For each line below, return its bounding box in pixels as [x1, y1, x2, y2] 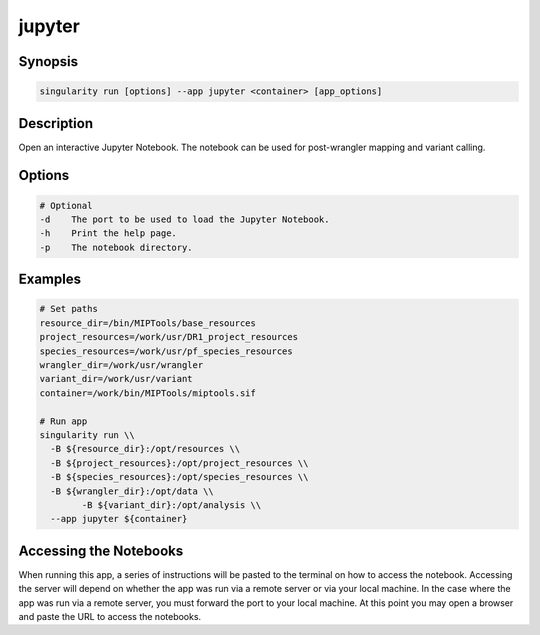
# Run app [39, 415, 88, 427]
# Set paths [39, 303, 99, 315]
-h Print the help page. [39, 228, 177, 239]
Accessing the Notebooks [18, 542, 184, 559]
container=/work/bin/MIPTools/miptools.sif [39, 387, 257, 399]
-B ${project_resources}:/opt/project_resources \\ [50, 457, 309, 469]
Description [18, 115, 94, 132]
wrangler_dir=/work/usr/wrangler [39, 359, 204, 370]
